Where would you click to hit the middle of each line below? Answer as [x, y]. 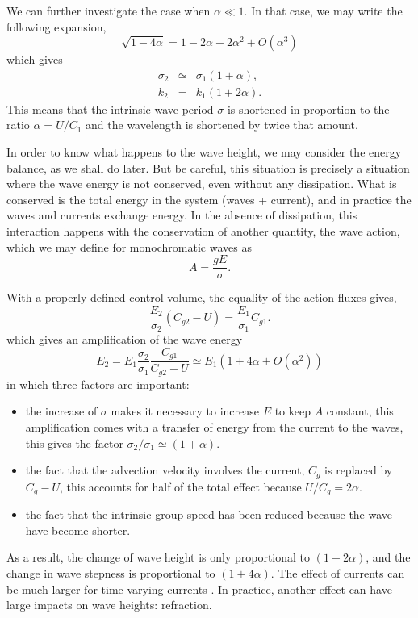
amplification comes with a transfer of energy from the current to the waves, [214, 427]
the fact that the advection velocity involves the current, [165, 470]
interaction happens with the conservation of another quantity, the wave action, [203, 231]
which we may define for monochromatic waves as [129, 246]
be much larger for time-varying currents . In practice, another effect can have [199, 589]
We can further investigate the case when [109, 10]
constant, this [360, 411]
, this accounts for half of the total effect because [180, 486]
